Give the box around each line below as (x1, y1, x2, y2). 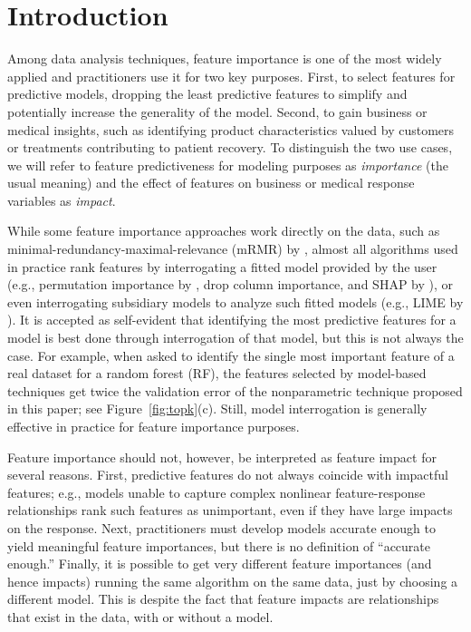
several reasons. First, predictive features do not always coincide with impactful (7, 465, 448, 484)
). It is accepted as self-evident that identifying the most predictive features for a (7, 310, 457, 329)
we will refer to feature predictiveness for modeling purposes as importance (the (7, 155, 448, 174)
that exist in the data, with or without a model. (7, 607, 274, 626)
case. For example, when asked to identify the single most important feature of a (7, 345, 455, 365)
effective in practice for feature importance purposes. (7, 417, 300, 435)
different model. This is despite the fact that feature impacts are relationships (7, 589, 439, 608)
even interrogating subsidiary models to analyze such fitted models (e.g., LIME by (7, 292, 464, 311)
